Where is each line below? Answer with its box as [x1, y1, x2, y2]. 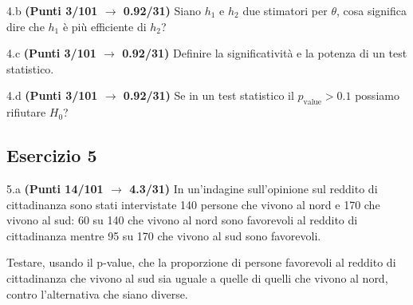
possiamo [355, 87, 399, 104]
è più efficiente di [62, 18, 147, 34]
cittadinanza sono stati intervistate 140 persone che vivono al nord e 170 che [6, 196, 380, 212]
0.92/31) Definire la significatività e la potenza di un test [122, 45, 407, 61]
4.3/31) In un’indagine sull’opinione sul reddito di [129, 180, 378, 196]
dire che [6, 18, 45, 34]
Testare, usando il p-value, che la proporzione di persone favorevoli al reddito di [6, 254, 396, 271]
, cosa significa [336, 2, 407, 18]
